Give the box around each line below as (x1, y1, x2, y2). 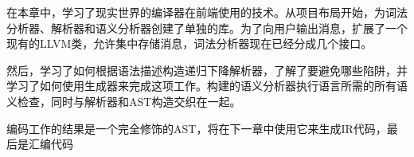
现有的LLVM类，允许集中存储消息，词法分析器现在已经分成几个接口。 (6, 35, 373, 52)
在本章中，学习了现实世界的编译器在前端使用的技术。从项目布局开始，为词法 (6, 4, 408, 20)
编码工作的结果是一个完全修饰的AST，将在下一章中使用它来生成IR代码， (6, 120, 387, 136)
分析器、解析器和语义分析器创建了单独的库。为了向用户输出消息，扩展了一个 (6, 19, 408, 36)
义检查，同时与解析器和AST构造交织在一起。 (6, 92, 241, 109)
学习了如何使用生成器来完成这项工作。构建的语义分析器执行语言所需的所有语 (6, 77, 408, 94)
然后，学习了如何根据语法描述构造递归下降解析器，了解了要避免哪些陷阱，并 (6, 61, 408, 78)
